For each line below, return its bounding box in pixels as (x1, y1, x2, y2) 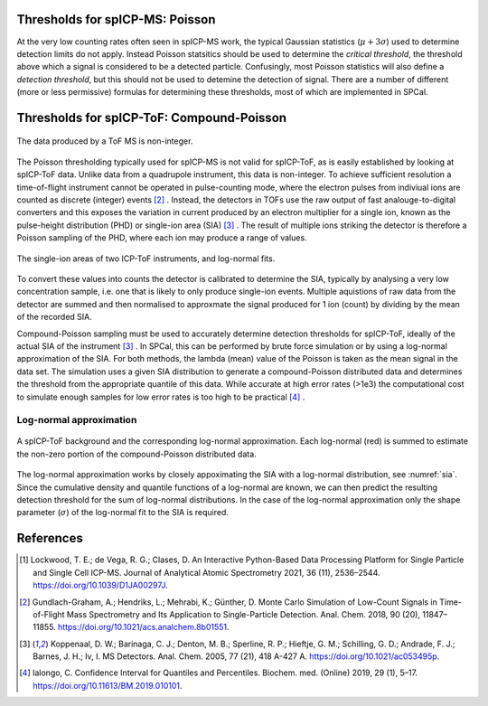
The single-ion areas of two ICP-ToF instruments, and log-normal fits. (16, 253, 276, 264)
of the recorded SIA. (16, 312, 92, 323)
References (16, 531, 83, 546)
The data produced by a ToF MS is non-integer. (16, 136, 193, 146)
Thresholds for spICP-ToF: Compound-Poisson (16, 109, 287, 126)
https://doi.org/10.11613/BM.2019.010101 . (33, 680, 183, 691)
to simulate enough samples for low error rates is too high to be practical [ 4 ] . (16, 391, 305, 402)
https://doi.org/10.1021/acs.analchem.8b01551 (57, 622, 228, 633)
